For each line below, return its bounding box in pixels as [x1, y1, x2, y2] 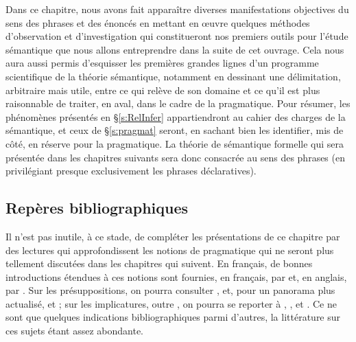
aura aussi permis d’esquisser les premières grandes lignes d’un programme [5, 56, 319, 70]
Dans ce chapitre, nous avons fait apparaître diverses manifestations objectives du [5, 2, 349, 16]
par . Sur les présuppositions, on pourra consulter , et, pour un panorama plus [5, 283, 335, 297]
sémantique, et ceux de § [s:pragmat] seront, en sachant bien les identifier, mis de [5, 123, 344, 137]
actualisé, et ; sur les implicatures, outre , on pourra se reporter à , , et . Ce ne [5, 296, 337, 310]
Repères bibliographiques [5, 197, 189, 218]
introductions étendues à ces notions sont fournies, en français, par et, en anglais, [5, 269, 347, 284]
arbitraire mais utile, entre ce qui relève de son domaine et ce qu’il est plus [5, 82, 320, 97]
